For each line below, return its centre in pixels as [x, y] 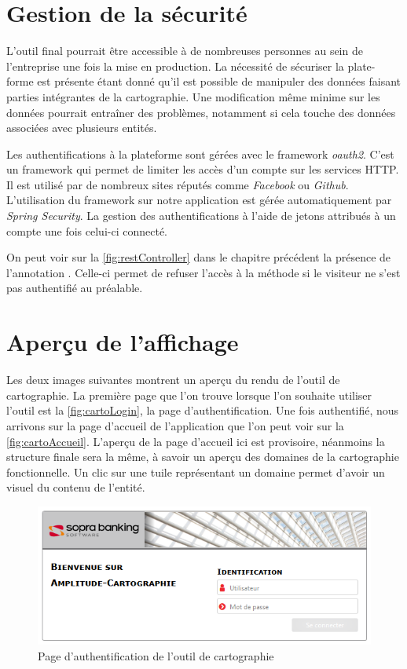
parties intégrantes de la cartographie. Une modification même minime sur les [193, 96]
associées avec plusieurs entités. [82, 128]
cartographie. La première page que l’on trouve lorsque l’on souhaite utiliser [189, 395]
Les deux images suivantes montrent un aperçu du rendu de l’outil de [173, 380]
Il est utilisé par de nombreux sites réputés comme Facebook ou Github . [178, 184]
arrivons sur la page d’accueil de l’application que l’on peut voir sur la [175, 425]
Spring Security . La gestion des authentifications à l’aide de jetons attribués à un [201, 216]
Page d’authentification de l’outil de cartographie [156, 655]
